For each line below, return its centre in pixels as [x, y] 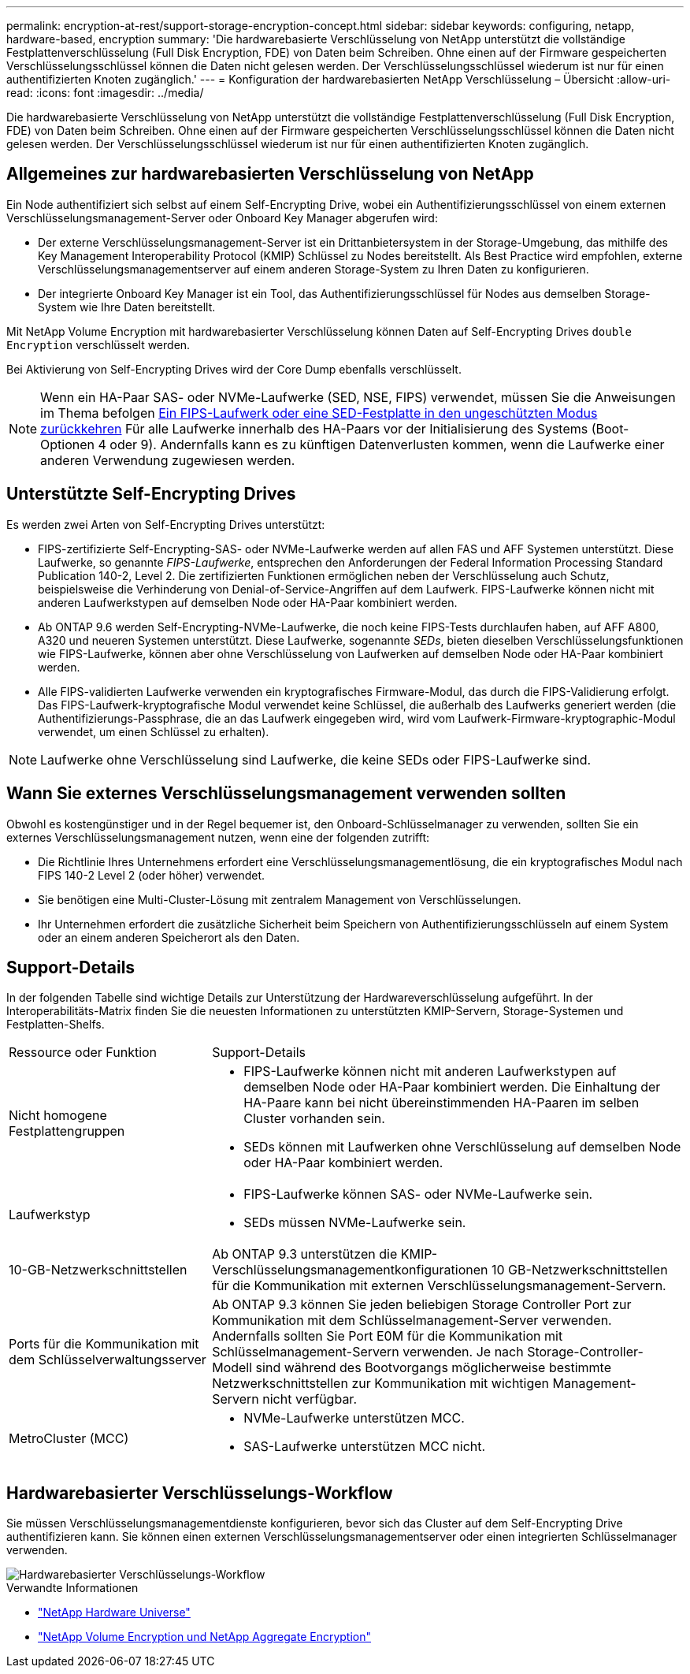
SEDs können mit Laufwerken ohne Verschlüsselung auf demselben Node [462, 1147]
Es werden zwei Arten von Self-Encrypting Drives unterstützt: [166, 524]
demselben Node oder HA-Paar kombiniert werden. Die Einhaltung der [452, 1087]
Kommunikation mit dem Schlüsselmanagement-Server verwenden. [412, 1321]
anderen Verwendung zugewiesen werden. [168, 460]
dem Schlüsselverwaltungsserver [108, 1360]
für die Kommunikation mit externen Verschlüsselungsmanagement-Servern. [439, 1286]
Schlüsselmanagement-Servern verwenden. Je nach [368, 1352]
